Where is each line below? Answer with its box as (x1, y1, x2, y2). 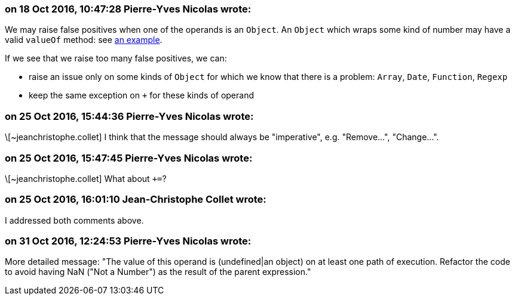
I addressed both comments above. (5, 215, 144, 225)
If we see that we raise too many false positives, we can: (5, 53, 227, 64)
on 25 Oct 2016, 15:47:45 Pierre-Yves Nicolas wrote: (5, 151, 253, 164)
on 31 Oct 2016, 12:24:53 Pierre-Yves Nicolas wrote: (5, 235, 252, 247)
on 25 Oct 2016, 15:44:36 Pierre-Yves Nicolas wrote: (5, 110, 254, 122)
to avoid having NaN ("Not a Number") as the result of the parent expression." (5, 267, 311, 277)
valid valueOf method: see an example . (5, 35, 163, 45)
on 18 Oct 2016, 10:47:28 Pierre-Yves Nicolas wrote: (5, 3, 252, 15)
